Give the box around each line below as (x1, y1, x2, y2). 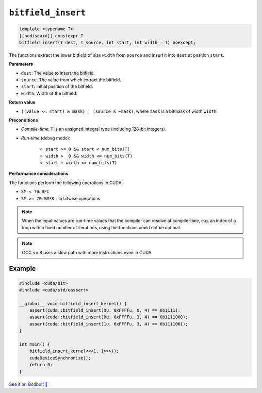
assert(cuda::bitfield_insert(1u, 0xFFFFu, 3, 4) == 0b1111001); (29, 321, 188, 326)
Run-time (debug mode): (21, 135, 70, 141)
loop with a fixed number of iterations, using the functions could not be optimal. (22, 224, 181, 230)
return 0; (29, 362, 53, 368)
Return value (9, 100, 36, 105)
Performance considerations (9, 171, 68, 177)
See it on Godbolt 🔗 (9, 381, 48, 387)
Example (9, 265, 36, 273)
